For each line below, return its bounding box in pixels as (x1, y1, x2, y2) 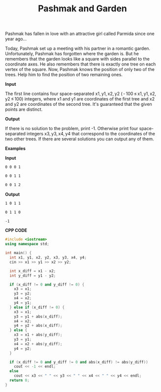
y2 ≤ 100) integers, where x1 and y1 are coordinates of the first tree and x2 (5, 96, 155, 102)
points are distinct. (5, 106, 43, 112)
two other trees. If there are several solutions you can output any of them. (5, 136, 154, 142)
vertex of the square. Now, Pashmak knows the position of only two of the (5, 66, 155, 72)
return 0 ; (9, 378, 29, 383)
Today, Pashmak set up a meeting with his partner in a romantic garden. (5, 45, 151, 52)
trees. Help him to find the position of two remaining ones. (5, 72, 123, 78)
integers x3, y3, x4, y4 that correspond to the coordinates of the (27, 131, 156, 137)
